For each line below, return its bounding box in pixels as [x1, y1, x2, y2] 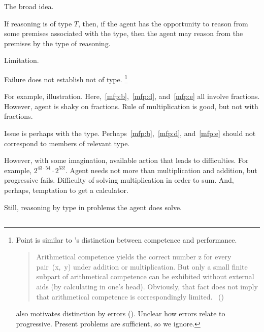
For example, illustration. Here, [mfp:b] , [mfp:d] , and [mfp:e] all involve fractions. [4, 91, 260, 102]
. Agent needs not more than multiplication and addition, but [65, 164, 257, 175]
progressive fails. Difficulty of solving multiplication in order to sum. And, [4, 175, 234, 185]
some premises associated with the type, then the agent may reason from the [4, 28, 243, 39]
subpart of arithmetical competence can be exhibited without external [36, 271, 254, 282]
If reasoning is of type [4, 18, 72, 28]
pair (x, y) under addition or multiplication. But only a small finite [36, 261, 248, 272]
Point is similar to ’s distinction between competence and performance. [16, 234, 237, 245]
